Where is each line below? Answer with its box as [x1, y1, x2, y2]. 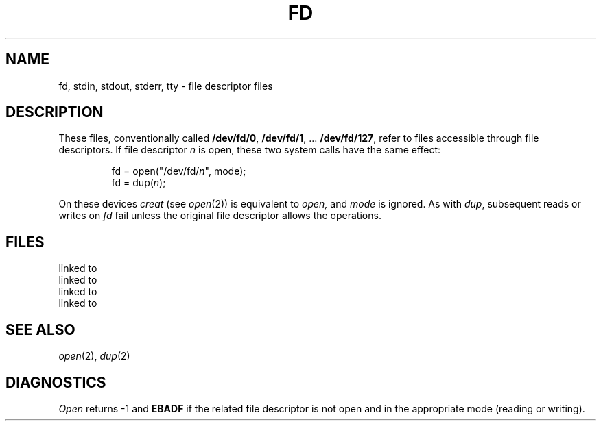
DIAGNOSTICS [5, 373, 106, 391]
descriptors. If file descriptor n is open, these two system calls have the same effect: [58, 144, 441, 156]
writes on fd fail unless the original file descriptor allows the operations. [58, 210, 381, 222]
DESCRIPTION [5, 103, 104, 121]
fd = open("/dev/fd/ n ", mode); [111, 165, 246, 177]
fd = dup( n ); [111, 177, 166, 189]
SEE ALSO [5, 321, 75, 338]
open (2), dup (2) [58, 350, 130, 362]
